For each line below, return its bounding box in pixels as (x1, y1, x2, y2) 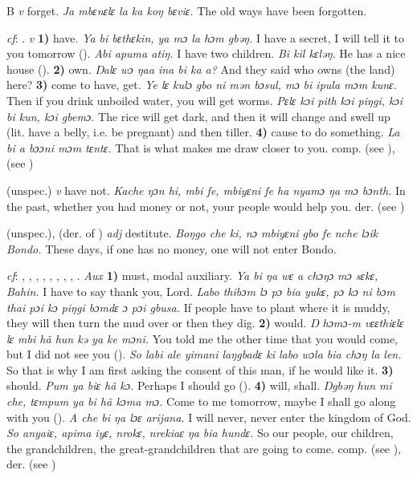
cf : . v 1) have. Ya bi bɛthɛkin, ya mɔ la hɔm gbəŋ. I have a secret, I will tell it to (6, 29, 405, 46)
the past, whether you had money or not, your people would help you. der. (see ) (6, 197, 405, 214)
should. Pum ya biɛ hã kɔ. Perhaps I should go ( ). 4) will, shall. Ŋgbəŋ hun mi (6, 377, 392, 394)
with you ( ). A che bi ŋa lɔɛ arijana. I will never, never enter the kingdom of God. (6, 408, 411, 425)
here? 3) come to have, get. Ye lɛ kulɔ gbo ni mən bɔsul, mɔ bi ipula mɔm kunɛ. (6, 76, 397, 93)
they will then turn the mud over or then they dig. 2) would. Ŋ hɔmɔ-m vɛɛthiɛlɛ (6, 314, 404, 331)
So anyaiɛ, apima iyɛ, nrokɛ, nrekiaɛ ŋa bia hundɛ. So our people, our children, (6, 424, 394, 441)
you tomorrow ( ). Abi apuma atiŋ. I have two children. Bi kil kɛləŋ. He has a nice (6, 45, 406, 62)
